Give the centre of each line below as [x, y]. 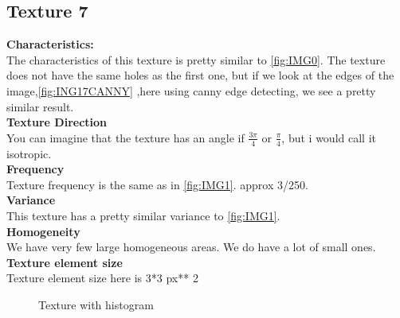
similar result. [40, 106]
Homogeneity [43, 231]
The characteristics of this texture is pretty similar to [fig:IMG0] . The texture [196, 59]
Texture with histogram [96, 304]
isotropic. [29, 153]
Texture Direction [57, 122]
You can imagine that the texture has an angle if [125, 137]
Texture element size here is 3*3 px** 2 [102, 278]
